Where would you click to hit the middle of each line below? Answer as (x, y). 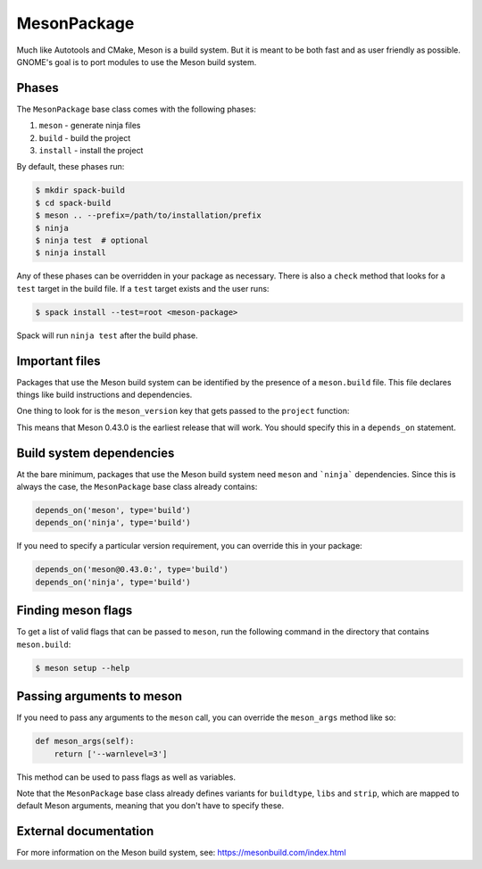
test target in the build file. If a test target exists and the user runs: (143, 288)
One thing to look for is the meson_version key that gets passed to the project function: (183, 411)
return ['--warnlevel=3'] (111, 753)
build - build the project (85, 137)
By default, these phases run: (71, 167)
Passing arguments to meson (100, 696)
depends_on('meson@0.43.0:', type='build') (132, 570)
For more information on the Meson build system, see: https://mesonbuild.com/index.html (182, 853)
